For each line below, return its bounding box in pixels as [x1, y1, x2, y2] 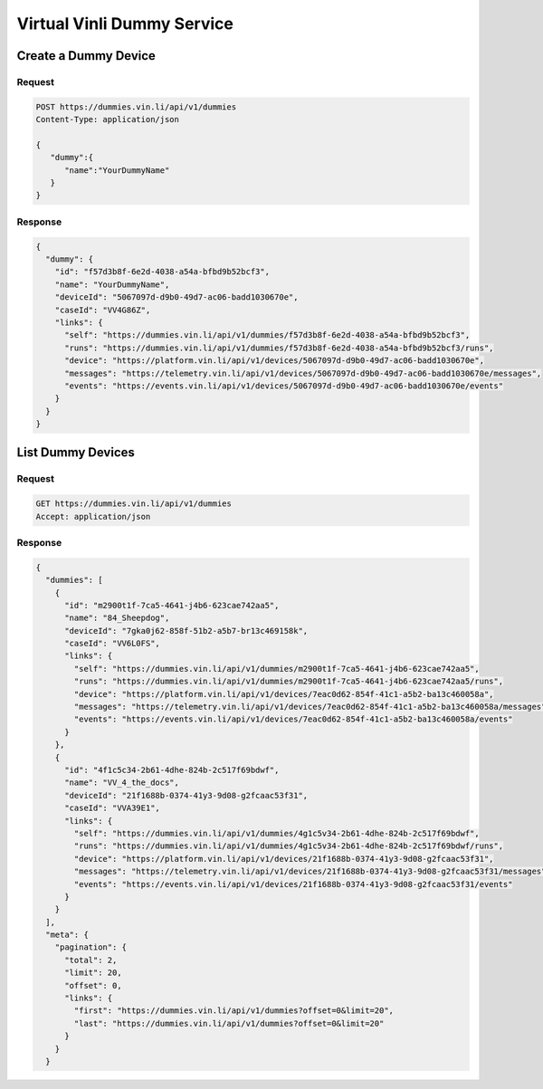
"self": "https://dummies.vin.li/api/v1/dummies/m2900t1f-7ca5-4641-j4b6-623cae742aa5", [73, 664, 480, 673]
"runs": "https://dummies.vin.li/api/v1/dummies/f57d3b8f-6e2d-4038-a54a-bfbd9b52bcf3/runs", [64, 342, 494, 353]
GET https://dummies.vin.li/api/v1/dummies [35, 499, 233, 509]
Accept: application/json [35, 511, 151, 521]
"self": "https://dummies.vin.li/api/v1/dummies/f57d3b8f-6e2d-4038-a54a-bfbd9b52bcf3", [64, 330, 471, 340]
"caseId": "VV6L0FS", [64, 638, 160, 649]
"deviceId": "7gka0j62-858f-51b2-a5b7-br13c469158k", [64, 626, 309, 635]
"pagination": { [54, 942, 127, 952]
